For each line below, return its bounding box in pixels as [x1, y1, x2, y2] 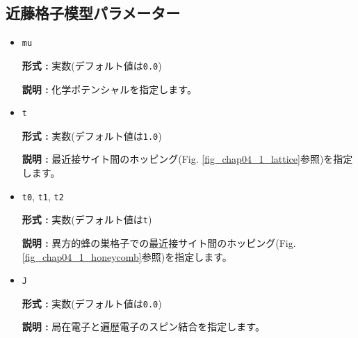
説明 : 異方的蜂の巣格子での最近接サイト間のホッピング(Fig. [22, 235, 296, 250]
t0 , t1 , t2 [22, 188, 64, 203]
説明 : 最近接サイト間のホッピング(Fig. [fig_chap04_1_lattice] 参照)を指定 [22, 152, 353, 166]
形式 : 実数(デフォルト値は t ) [22, 212, 152, 227]
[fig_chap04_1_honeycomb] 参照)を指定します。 [22, 249, 232, 264]
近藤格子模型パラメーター [6, 2, 181, 24]
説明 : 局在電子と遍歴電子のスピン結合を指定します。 [22, 319, 265, 334]
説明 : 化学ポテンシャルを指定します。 [22, 81, 197, 96]
